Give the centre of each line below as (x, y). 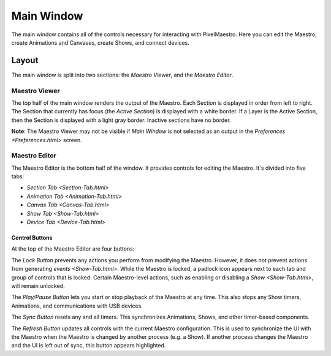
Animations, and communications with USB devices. (77, 306)
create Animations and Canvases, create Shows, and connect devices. (101, 42)
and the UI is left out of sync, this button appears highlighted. (89, 346)
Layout (25, 60)
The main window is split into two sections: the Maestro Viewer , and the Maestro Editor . (122, 75)
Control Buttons (32, 238)
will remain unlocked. (38, 286)
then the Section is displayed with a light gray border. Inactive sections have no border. (121, 120)
